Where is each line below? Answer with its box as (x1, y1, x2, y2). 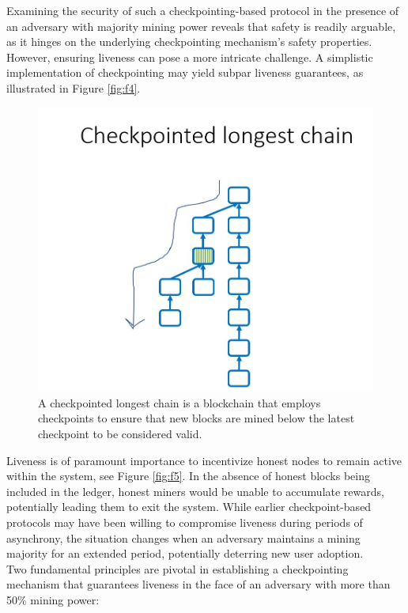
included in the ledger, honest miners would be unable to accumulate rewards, (6, 482, 384, 499)
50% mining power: (6, 591, 100, 607)
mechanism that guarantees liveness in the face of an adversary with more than (6, 576, 391, 592)
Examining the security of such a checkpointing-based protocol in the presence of (6, 2, 399, 18)
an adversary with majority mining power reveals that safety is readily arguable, (6, 17, 396, 34)
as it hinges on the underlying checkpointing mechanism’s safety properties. (6, 33, 372, 50)
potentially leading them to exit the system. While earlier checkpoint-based (6, 498, 372, 515)
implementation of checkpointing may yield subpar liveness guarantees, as (6, 64, 364, 81)
